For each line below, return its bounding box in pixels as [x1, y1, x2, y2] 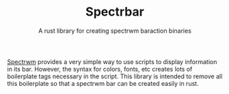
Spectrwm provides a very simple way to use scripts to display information [7, 57, 217, 65]
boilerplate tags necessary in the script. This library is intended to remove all [7, 72, 223, 80]
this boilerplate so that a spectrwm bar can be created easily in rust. [7, 79, 200, 87]
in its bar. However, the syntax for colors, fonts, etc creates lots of [7, 65, 193, 73]
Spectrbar [85, 4, 145, 20]
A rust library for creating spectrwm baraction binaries [38, 27, 191, 35]
